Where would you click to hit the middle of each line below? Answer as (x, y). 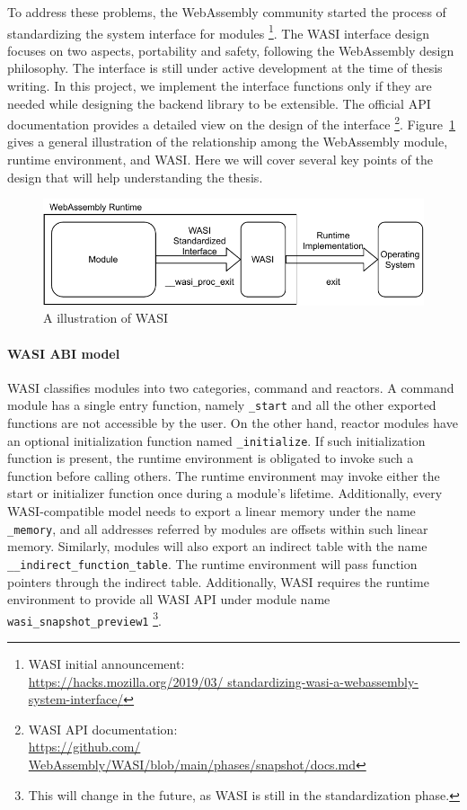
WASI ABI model (64, 353)
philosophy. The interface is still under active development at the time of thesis (225, 68)
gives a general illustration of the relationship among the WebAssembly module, (228, 142)
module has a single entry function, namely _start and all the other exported (222, 405)
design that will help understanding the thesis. (135, 177)
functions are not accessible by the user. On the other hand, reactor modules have (233, 423)
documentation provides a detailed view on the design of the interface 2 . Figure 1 (232, 123)
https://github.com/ (84, 747)
